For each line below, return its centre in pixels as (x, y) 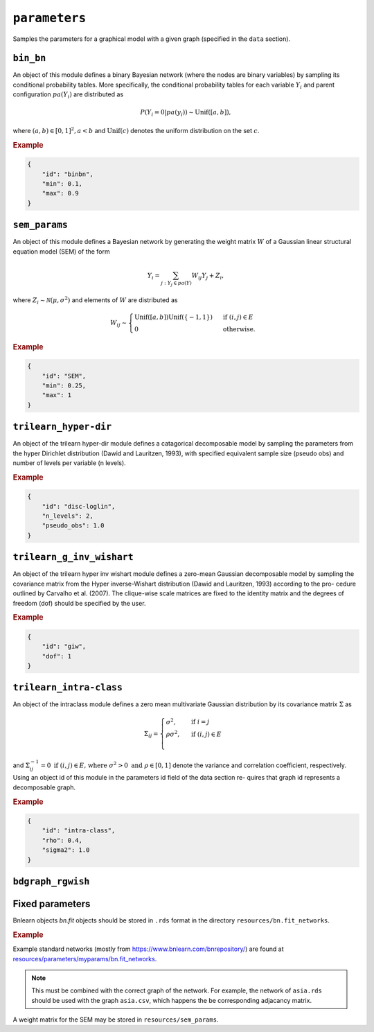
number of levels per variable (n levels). (69, 463)
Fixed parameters (52, 903)
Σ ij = (151, 735)
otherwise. (239, 329)
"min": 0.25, (64, 386)
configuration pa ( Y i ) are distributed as (68, 95)
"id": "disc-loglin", (79, 506)
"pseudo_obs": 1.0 (73, 526)
